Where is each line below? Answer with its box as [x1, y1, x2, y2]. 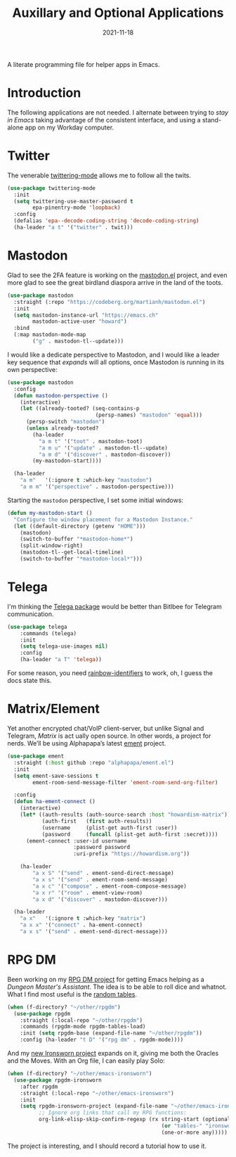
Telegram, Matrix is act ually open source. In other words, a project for [7, 731, 211, 740]
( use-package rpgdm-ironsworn [13, 1076, 102, 1084]
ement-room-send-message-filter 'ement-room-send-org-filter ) [32, 779, 218, 786]
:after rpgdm [20, 1083, 58, 1090]
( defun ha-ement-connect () [13, 798, 96, 805]
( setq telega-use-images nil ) [20, 643, 109, 650]
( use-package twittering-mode [7, 184, 96, 191]
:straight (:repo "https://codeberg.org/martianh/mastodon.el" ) [13, 298, 206, 305]
